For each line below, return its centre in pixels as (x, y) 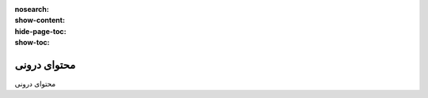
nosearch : (32, 9)
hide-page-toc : (40, 31)
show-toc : (32, 43)
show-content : (40, 21)
